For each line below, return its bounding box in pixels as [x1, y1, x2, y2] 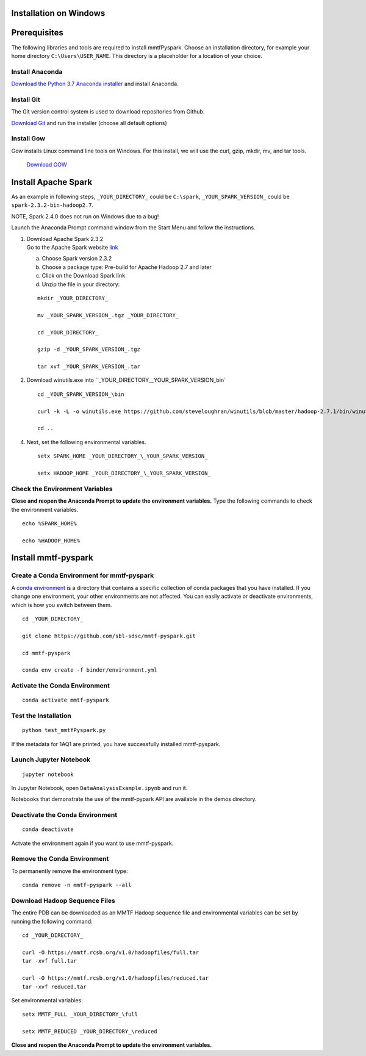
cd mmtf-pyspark [22, 650, 71, 656]
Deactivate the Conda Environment [11, 811, 118, 819]
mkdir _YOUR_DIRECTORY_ [37, 295, 109, 301]
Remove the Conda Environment [11, 855, 109, 863]
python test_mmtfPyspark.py [22, 727, 106, 734]
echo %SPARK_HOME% [22, 520, 77, 527]
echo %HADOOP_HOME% [22, 537, 81, 544]
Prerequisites [11, 27, 63, 38]
